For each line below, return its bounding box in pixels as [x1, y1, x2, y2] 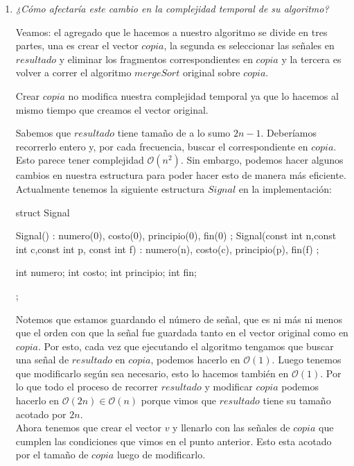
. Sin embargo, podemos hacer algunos [180, 153, 344, 167]
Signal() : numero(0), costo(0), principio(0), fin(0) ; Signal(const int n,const [15, 228, 337, 243]
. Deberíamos [260, 126, 317, 140]
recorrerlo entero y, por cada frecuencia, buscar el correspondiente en [15, 139, 308, 153]
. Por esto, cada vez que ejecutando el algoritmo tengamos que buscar [37, 338, 334, 353]
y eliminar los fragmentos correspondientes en [59, 51, 253, 66]
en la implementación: [238, 181, 332, 196]
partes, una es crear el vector [15, 38, 139, 53]
